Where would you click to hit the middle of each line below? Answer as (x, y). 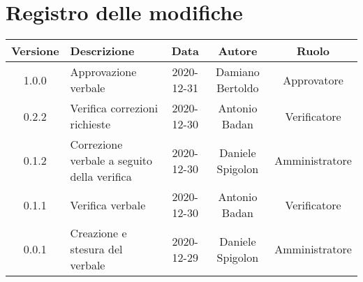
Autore (238, 51)
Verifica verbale (108, 205)
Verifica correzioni (114, 108)
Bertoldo (238, 88)
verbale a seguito (111, 161)
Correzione (96, 144)
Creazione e (98, 233)
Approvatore (313, 80)
